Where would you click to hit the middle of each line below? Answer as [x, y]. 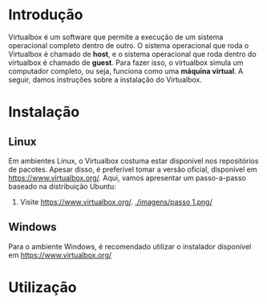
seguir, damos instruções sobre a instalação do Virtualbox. [105, 79]
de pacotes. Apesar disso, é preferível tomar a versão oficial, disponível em [133, 169]
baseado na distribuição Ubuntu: [62, 186]
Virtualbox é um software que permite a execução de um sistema [116, 37]
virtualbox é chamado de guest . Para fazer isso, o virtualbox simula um [126, 63]
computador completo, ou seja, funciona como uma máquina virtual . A [126, 71]
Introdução [46, 15]
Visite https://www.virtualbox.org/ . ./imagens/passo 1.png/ [116, 201]
